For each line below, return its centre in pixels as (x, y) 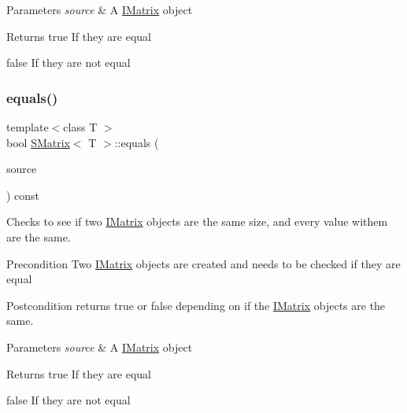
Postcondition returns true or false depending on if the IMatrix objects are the (196, 305)
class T (80, 127)
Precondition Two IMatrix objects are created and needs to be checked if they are (203, 263)
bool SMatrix (38, 142)
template (28, 127)
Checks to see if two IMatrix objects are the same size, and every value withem (197, 221)
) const (23, 195)
